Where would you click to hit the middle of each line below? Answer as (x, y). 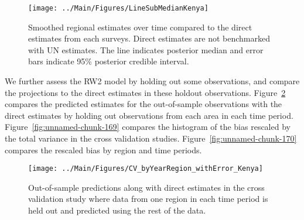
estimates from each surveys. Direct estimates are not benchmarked (149, 38)
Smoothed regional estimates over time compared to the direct (140, 27)
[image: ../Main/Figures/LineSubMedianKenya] (118, 8)
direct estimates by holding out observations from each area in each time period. (149, 115)
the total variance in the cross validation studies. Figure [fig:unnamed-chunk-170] (151, 138)
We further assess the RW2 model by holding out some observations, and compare (152, 81)
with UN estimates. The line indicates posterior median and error (146, 49)
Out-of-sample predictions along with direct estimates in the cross (146, 187)
